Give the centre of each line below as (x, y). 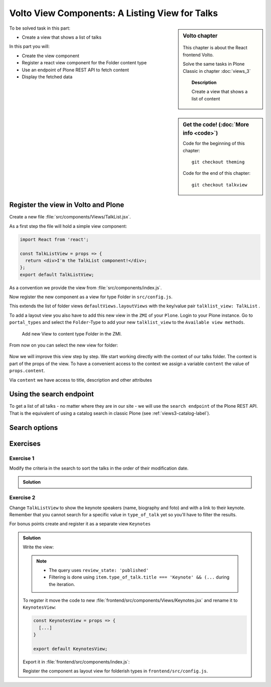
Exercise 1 (22, 458)
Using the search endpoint (51, 394)
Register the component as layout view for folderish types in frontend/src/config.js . (115, 671)
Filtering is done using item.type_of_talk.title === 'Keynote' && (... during (139, 577)
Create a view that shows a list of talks (62, 37)
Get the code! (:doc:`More (216, 125)
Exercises (25, 444)
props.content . (27, 371)
